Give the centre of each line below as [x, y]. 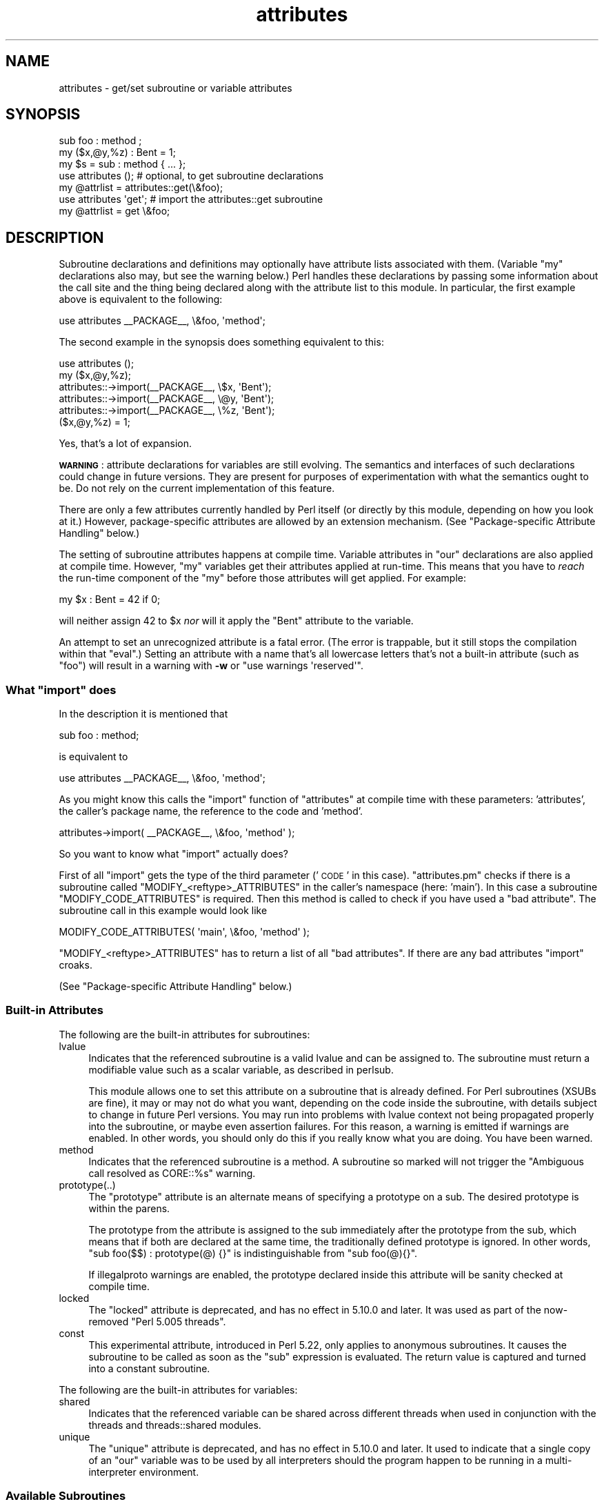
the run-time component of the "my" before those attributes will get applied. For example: [262, 578]
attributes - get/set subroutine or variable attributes [175, 88]
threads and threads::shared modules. [175, 1425]
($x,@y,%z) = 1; [94, 422]
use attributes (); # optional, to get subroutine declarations [191, 176]
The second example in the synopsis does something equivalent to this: [221, 342]
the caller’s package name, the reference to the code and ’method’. [211, 811]
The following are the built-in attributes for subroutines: [184, 1034]
